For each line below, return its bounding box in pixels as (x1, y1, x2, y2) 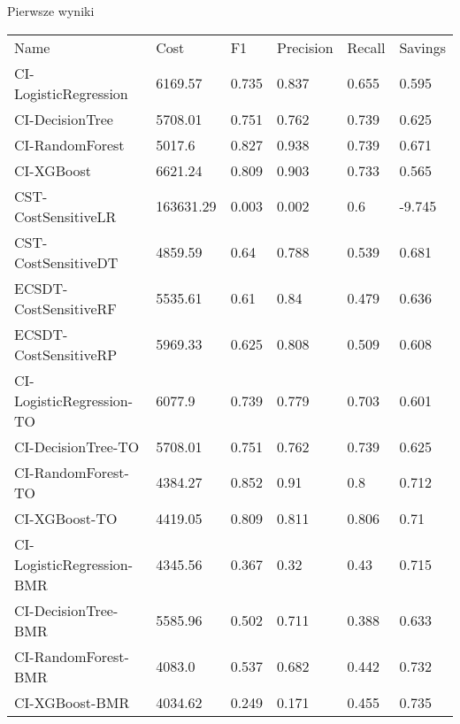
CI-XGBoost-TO (14, 507, 118, 528)
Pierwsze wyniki (7, 2, 95, 19)
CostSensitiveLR (14, 205, 117, 227)
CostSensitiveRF (14, 297, 117, 319)
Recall (347, 36, 386, 58)
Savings (399, 36, 446, 58)
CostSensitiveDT (14, 251, 119, 273)
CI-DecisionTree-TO (14, 435, 140, 457)
